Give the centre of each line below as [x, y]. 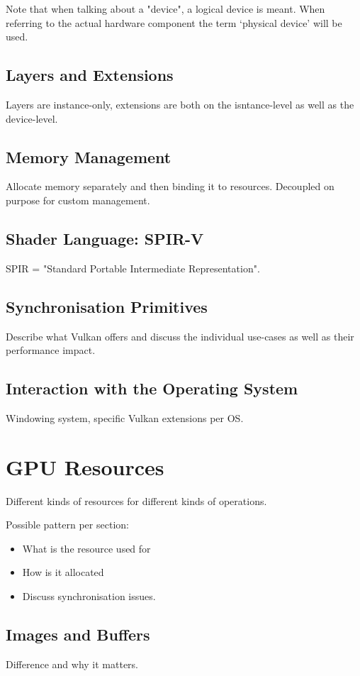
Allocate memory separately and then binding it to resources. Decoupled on [170, 186]
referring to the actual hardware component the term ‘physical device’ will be [174, 22]
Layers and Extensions [90, 75]
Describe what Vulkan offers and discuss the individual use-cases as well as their [180, 336]
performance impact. [51, 350]
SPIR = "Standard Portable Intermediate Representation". [133, 268]
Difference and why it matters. [72, 664]
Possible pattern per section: [67, 525]
